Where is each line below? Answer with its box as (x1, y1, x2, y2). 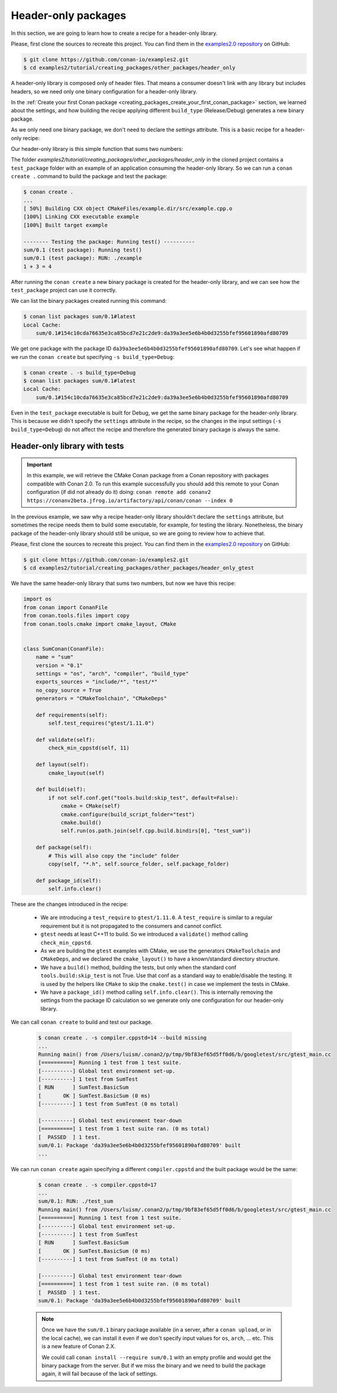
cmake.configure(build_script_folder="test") (60, 811, 195, 817)
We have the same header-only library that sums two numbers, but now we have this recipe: (11, 580, 236, 587)
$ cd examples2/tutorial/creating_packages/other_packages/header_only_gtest (23, 565, 254, 571)
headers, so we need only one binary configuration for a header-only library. (11, 88, 197, 95)
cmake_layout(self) (48, 770, 105, 776)
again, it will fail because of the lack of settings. (41, 1370, 158, 1378)
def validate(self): (35, 736, 96, 744)
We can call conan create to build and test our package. (11, 1019, 153, 1026)
